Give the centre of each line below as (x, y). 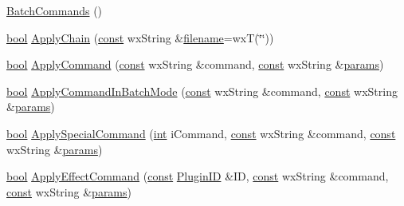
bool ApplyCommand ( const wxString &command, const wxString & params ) (195, 64)
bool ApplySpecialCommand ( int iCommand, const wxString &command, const (201, 133)
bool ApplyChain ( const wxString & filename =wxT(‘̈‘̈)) (140, 37)
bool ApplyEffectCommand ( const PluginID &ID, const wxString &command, (198, 176)
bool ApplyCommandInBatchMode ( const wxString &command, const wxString (202, 91)
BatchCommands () (55, 10)
